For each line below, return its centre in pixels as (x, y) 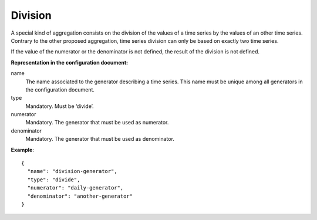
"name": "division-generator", (72, 171)
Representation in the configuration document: (70, 62)
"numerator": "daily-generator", (75, 188)
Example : (23, 150)
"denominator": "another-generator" (80, 196)
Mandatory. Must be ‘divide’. (60, 106)
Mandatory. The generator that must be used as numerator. (97, 123)
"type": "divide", (54, 180)
